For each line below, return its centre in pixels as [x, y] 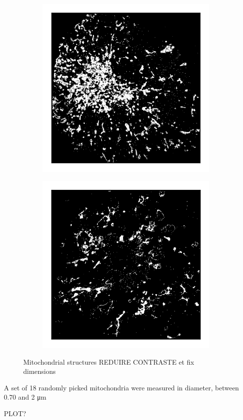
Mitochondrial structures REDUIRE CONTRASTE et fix [109, 361]
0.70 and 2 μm [25, 397]
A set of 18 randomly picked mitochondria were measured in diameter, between [121, 387]
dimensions [40, 371]
